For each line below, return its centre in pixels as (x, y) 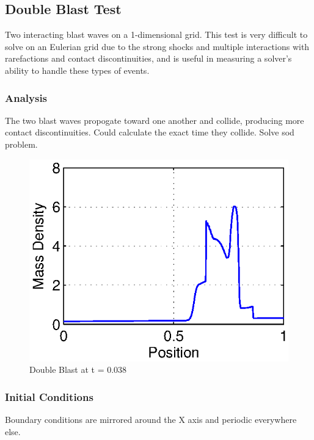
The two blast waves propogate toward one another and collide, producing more (155, 120)
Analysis (26, 97)
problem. (21, 144)
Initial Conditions (49, 396)
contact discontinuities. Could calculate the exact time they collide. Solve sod (150, 132)
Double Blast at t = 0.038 (78, 370)
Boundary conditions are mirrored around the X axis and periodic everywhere (151, 420)
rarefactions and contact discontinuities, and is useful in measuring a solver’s (148, 58)
